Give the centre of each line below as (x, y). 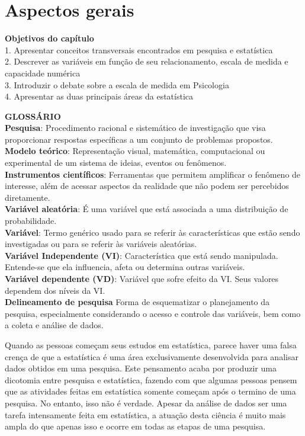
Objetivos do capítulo (49, 38)
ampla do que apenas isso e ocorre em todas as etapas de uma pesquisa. (135, 426)
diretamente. (28, 197)
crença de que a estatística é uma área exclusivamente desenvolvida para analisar (152, 356)
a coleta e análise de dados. (54, 325)
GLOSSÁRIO (33, 116)
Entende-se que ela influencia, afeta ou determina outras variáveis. (125, 267)
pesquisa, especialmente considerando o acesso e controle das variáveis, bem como (153, 313)
